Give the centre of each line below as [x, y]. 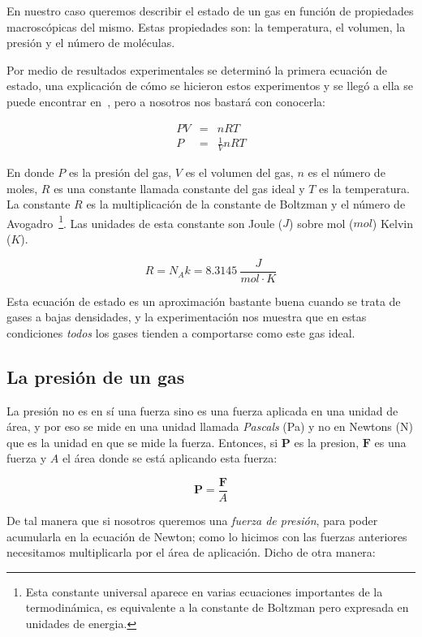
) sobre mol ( [321, 223]
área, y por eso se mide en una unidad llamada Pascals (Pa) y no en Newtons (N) [210, 426]
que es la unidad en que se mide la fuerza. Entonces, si [142, 442]
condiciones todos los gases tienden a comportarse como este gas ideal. [181, 332]
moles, [22, 188]
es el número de [347, 172]
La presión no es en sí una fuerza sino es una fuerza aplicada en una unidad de [202, 410]
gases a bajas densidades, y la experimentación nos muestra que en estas [187, 317]
